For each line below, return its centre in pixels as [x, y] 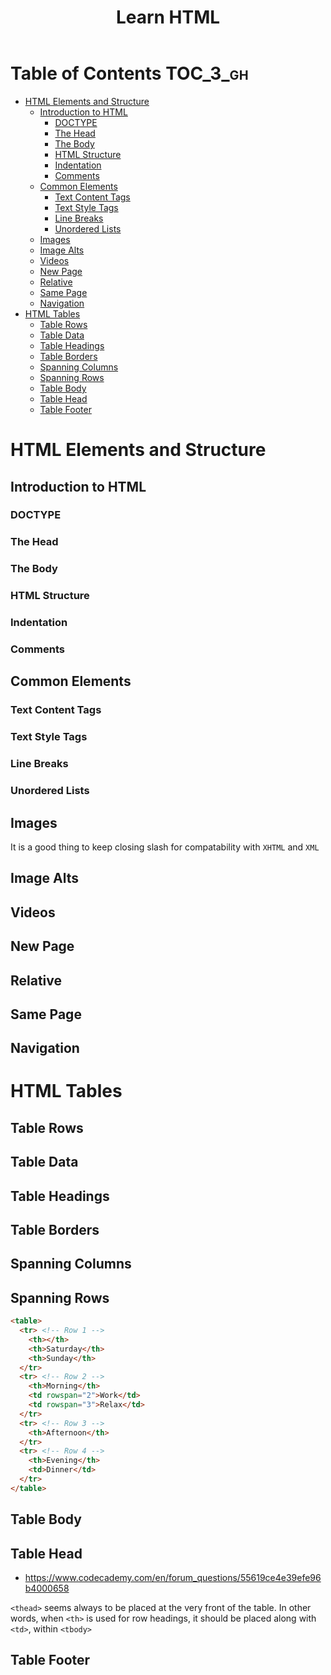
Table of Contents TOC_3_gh [129, 73]
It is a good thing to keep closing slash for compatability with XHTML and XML [165, 847]
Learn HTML [168, 17]
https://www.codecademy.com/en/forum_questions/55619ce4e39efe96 [173, 1578]
